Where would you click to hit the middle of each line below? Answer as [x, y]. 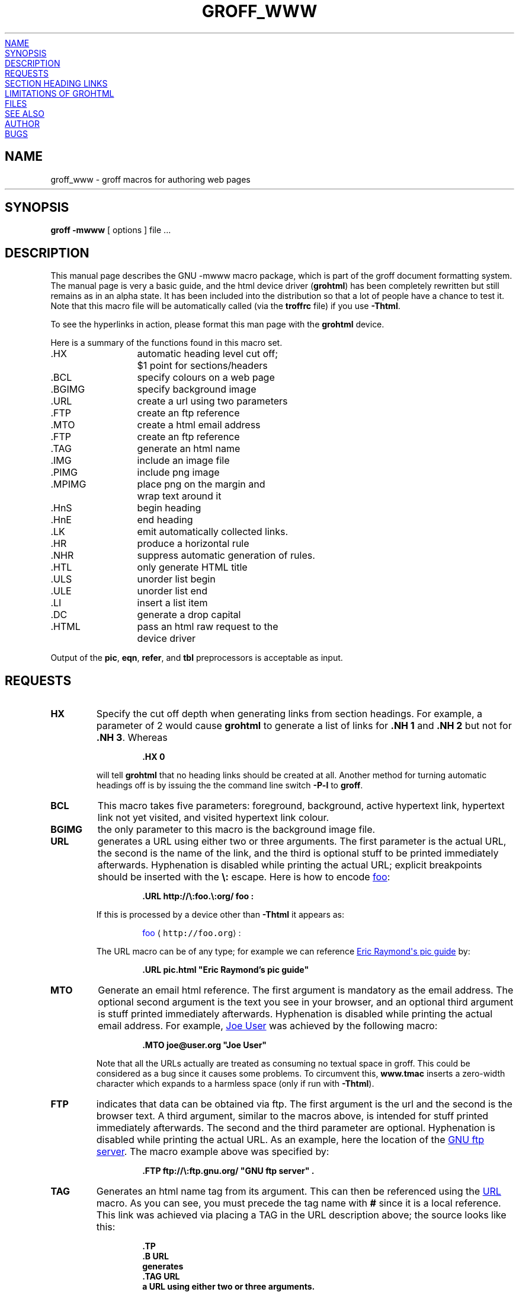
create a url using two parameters [212, 401]
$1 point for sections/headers [202, 366]
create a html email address [199, 425]
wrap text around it [179, 496]
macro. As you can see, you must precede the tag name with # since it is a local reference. [299, 1203]
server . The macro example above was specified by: [213, 1152]
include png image [178, 472]
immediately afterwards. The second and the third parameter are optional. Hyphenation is [296, 1128]
